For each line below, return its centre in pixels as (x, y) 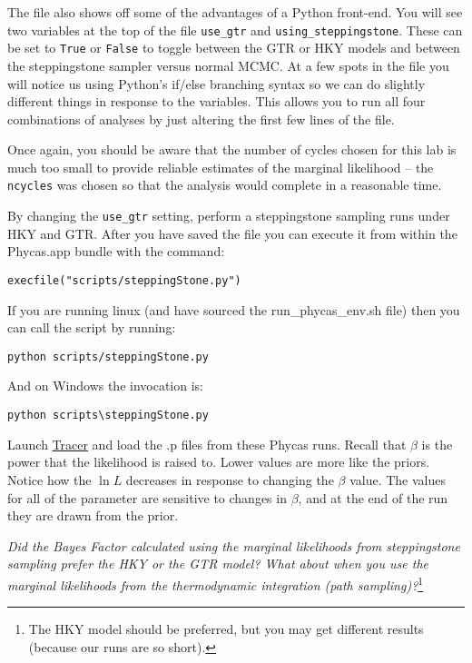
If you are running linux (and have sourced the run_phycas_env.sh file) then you (234, 309)
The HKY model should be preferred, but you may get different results (226, 629)
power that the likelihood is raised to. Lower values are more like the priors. (219, 462)
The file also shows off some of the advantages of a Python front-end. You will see (235, 12)
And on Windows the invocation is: (106, 386)
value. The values (398, 479)
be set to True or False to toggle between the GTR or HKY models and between (234, 48)
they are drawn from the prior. (93, 515)
